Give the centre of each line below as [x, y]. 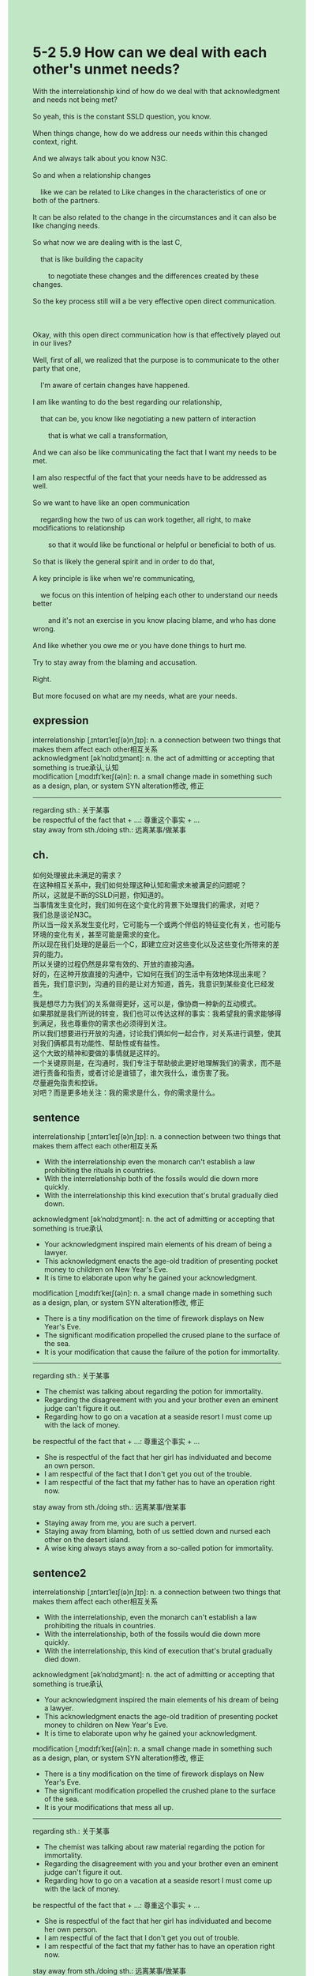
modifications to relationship [79, 528]
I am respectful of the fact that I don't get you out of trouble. [142, 1938]
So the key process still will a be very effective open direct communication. [155, 301]
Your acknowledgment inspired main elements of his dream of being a [158, 1244]
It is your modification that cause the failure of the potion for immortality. [162, 1352]
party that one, [57, 368]
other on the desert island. [87, 1540]
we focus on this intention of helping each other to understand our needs [159, 595]
